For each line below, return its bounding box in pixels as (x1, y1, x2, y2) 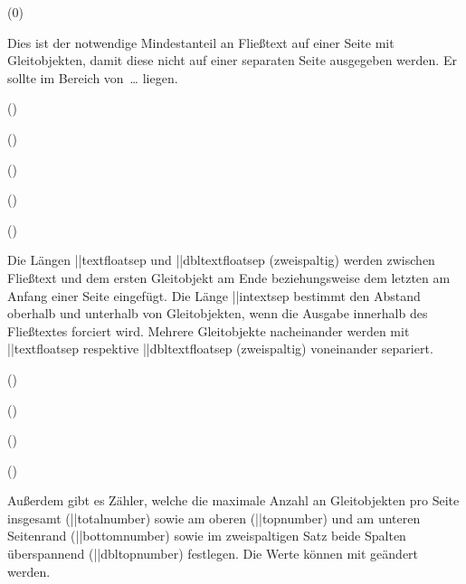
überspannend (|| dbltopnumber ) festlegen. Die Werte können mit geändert (7, 544, 419, 563)
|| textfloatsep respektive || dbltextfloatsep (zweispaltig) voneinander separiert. (7, 339, 433, 358)
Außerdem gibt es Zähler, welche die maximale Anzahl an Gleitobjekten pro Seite (7, 491, 460, 510)
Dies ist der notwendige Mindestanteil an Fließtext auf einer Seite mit (7, 33, 395, 52)
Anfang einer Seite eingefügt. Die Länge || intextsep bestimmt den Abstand (7, 286, 421, 305)
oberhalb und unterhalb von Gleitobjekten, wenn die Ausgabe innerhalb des (7, 304, 428, 323)
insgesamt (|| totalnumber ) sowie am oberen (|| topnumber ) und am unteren (7, 508, 421, 527)
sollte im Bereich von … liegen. (7, 68, 178, 87)
